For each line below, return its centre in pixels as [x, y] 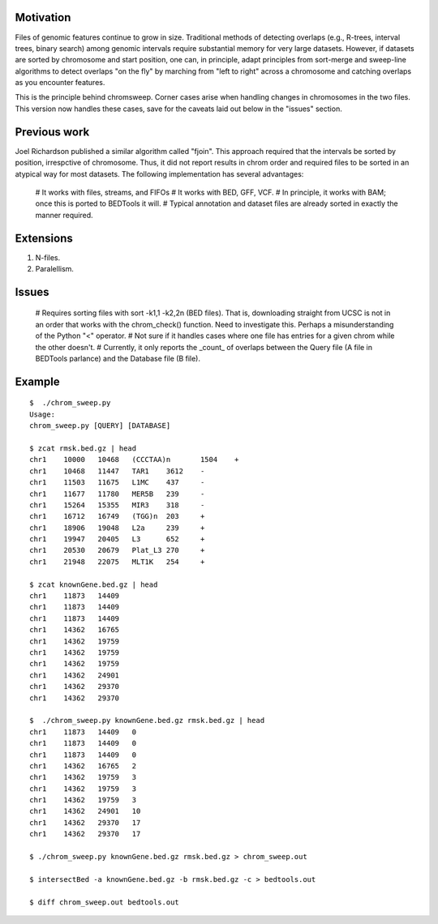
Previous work [52, 132]
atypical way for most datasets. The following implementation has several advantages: [159, 173]
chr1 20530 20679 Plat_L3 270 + [117, 550]
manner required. [64, 215]
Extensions [44, 238]
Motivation [43, 17]
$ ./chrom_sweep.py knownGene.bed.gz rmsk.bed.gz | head [147, 721]
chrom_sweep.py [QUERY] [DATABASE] [100, 426]
